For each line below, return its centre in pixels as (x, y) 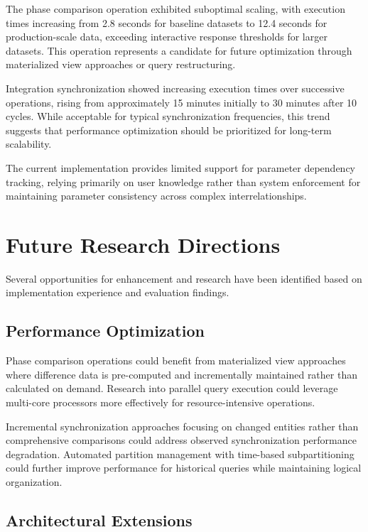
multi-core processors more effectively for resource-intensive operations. (161, 402)
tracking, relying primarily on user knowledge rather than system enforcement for (183, 181)
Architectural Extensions (99, 520)
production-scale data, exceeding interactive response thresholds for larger (167, 37)
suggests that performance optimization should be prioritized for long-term (169, 130)
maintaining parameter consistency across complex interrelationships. (156, 196)
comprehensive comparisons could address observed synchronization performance (181, 440)
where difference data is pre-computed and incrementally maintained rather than (182, 374)
